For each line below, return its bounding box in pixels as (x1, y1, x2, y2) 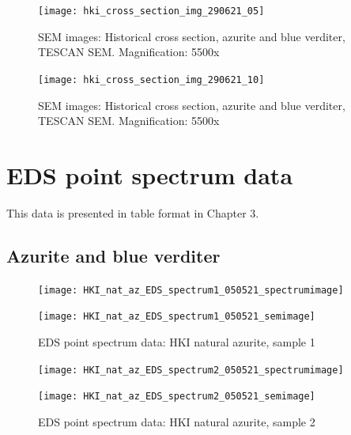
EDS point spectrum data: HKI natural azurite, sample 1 (38, 333, 315, 350)
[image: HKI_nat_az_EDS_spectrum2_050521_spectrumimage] (38, 364, 344, 376)
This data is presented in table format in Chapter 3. (6, 204, 259, 221)
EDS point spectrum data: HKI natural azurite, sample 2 (38, 413, 315, 429)
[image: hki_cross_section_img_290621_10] (38, 74, 265, 85)
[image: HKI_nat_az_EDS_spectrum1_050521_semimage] (38, 311, 315, 323)
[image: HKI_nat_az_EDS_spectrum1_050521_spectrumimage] (38, 284, 344, 296)
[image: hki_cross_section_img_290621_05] (38, 6, 265, 17)
